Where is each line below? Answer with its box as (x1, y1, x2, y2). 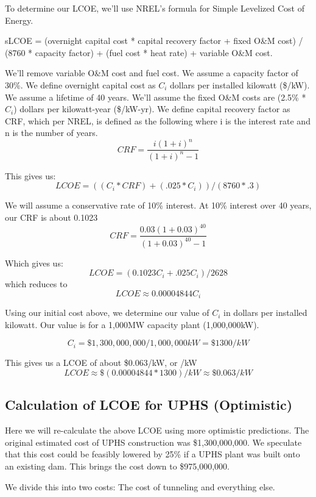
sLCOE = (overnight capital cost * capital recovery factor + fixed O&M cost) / (5, 34, 303, 47)
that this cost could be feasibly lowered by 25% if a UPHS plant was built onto (5, 448, 300, 460)
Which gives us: (5, 256, 63, 269)
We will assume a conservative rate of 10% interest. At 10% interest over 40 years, (5, 199, 312, 212)
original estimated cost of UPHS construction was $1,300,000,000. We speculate (5, 435, 302, 448)
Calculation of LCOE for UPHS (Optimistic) (5, 395, 293, 414)
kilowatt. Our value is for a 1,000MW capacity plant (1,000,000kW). (5, 318, 259, 331)
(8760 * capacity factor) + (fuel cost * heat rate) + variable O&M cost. (5, 46, 273, 59)
